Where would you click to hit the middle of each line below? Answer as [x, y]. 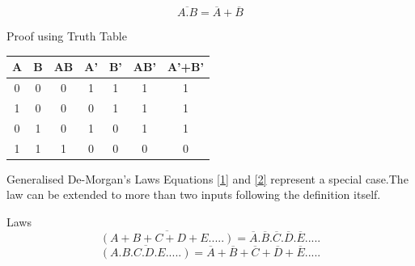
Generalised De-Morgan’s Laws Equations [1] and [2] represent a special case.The [207, 178]
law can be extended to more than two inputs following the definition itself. [194, 194]
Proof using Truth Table [67, 36]
